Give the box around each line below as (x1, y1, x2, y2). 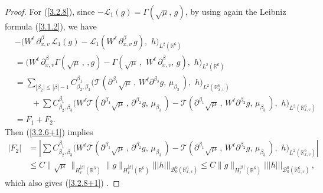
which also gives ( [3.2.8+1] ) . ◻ (5, 176, 120, 188)
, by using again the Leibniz (185, 5, 286, 17)
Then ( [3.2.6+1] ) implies (5, 125, 93, 138)
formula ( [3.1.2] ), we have (5, 20, 97, 32)
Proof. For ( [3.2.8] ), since (5, 5, 95, 17)
